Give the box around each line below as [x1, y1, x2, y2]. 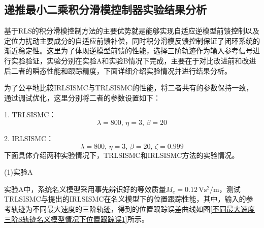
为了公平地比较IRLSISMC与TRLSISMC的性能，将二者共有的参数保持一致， [4, 82, 253, 93]
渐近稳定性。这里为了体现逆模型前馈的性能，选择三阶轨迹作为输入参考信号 [4, 45, 253, 56]
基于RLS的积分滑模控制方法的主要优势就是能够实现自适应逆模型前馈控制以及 [4, 25, 259, 36]
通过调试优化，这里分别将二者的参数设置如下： [4, 92, 160, 103]
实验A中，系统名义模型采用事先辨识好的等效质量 [4, 183, 166, 194]
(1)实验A [4, 167, 33, 177]
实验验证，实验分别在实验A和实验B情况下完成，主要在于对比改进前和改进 [11, 55, 256, 66]
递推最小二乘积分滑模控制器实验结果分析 [4, 2, 207, 17]
